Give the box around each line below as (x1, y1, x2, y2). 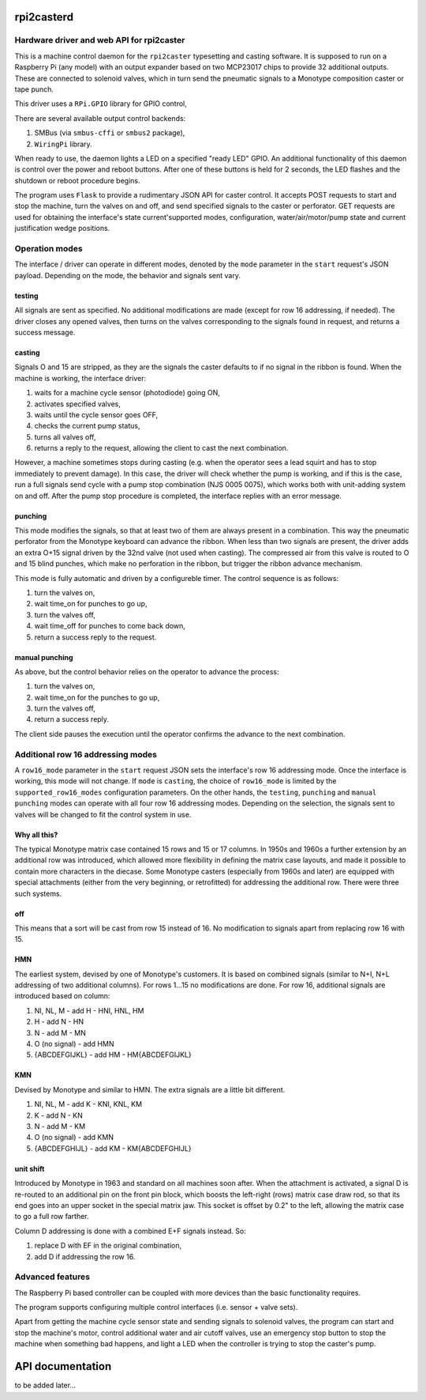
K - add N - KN (34, 1111, 83, 1120)
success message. (14, 327, 76, 337)
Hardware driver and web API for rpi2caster (14, 35, 185, 46)
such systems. (14, 889, 62, 898)
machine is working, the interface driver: (14, 373, 146, 383)
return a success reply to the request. (34, 632, 157, 642)
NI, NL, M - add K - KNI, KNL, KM (34, 1100, 142, 1109)
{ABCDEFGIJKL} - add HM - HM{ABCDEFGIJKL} (34, 1050, 192, 1059)
